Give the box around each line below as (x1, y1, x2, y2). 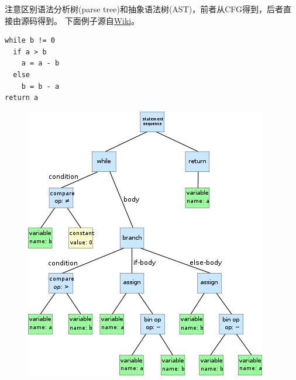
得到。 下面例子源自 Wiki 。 (37, 14, 140, 26)
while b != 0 (5, 36, 55, 45)
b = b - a (21, 82, 60, 91)
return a (5, 94, 39, 102)
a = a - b (21, 59, 60, 68)
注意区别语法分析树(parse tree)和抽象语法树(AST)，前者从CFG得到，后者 (5, 3, 284, 15)
